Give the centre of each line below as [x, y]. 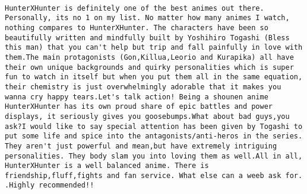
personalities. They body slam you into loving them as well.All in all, [154, 156]
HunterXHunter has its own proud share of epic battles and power [139, 107]
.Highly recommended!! [50, 185]
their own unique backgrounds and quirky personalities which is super [149, 67]
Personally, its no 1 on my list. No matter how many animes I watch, [147, 18]
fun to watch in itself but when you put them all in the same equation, [154, 77]
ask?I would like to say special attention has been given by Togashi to [154, 126]
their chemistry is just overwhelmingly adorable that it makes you [143, 87]
